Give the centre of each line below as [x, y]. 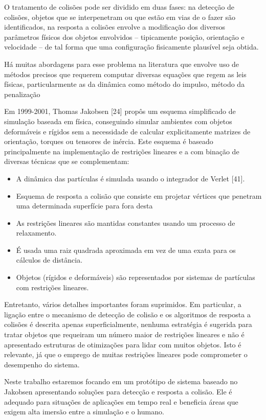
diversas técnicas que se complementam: [67, 161]
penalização [22, 94]
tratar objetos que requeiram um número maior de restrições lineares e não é [124, 334]
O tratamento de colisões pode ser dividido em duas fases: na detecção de [119, 7]
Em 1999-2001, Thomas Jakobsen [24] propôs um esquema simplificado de [120, 111]
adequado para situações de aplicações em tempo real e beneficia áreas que [121, 401]
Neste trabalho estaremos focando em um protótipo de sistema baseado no [121, 381]
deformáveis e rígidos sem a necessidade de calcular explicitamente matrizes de [127, 131]
